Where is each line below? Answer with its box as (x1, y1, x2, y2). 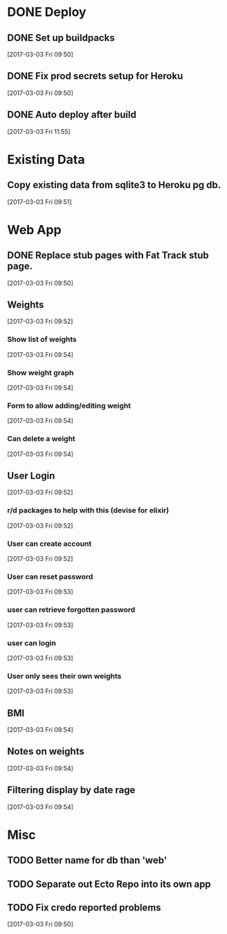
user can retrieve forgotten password (7, 605, 136, 615)
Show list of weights (7, 335, 78, 344)
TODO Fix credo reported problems (7, 902, 161, 914)
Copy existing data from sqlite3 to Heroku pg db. (7, 179, 221, 191)
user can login (7, 638, 57, 648)
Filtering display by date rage (7, 784, 136, 796)
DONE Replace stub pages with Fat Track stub (7, 249, 209, 261)
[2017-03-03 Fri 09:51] (7, 197, 73, 206)
